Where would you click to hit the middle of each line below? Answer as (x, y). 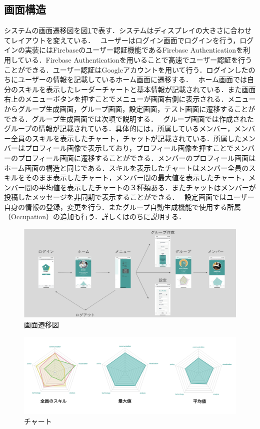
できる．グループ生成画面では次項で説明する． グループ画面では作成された (129, 118)
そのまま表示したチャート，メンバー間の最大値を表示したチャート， (136, 177)
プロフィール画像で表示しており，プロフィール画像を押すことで (129, 148)
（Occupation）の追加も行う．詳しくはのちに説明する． (95, 217)
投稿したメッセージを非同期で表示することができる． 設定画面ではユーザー (129, 197)
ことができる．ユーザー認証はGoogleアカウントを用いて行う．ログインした (126, 69)
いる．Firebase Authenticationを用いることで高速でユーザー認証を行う (138, 59)
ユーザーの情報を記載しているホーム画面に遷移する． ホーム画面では (132, 79)
